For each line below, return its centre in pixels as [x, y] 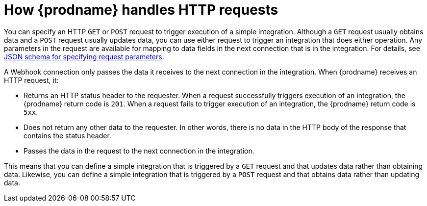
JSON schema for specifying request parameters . [84, 56]
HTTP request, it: [31, 80]
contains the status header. [67, 135]
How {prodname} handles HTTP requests [141, 10]
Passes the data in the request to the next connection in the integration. [139, 151]
